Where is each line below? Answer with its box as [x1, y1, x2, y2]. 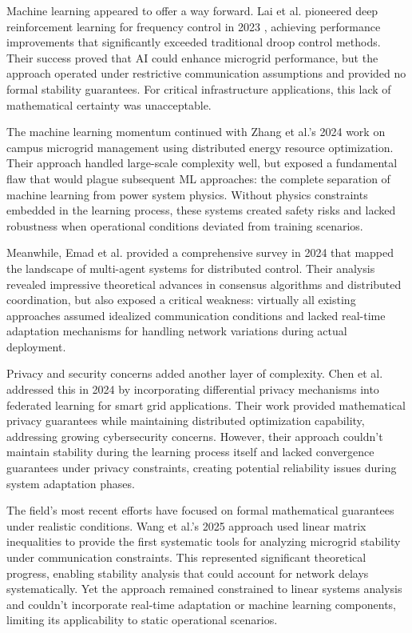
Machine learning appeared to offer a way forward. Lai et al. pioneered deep [6, 2, 378, 18]
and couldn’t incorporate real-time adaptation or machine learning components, [6, 595, 396, 612]
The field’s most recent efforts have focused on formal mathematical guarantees [6, 502, 394, 519]
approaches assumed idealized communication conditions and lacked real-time [6, 306, 386, 323]
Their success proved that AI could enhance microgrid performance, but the [6, 49, 378, 66]
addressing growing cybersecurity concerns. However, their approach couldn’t [6, 427, 383, 444]
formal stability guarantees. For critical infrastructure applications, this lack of [6, 80, 391, 97]
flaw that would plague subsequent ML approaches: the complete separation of [6, 170, 390, 186]
